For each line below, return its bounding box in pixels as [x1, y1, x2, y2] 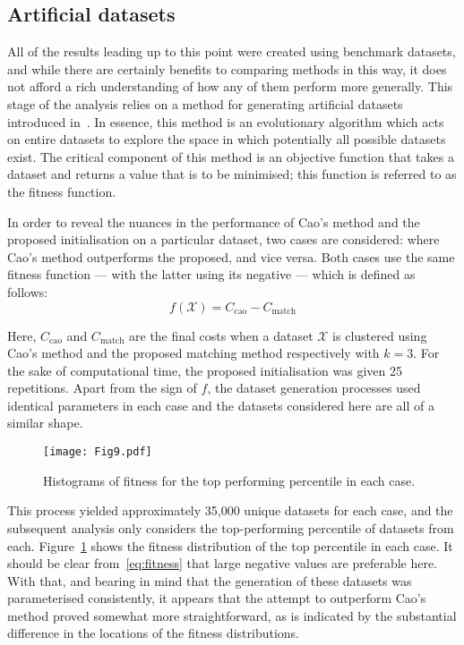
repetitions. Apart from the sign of [7, 378, 197, 397]
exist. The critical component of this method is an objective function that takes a [7, 147, 454, 165]
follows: [7, 282, 48, 301]
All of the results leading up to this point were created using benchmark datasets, [7, 42, 456, 61]
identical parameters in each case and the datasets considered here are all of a [7, 395, 434, 414]
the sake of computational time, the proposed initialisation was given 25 [7, 361, 402, 379]
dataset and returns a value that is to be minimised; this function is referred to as [7, 165, 457, 183]
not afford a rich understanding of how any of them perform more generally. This [7, 77, 453, 96]
